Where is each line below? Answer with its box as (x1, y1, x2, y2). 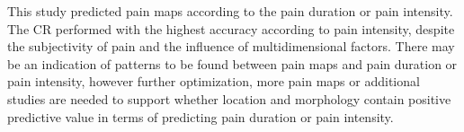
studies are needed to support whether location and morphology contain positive (7, 89, 451, 108)
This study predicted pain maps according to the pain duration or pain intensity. (7, 2, 453, 20)
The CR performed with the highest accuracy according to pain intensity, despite (7, 19, 455, 38)
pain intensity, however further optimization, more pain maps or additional (7, 72, 420, 91)
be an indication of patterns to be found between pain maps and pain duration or (7, 54, 458, 73)
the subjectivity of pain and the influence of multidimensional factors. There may (7, 37, 455, 56)
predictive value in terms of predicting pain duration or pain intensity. (7, 107, 394, 126)
